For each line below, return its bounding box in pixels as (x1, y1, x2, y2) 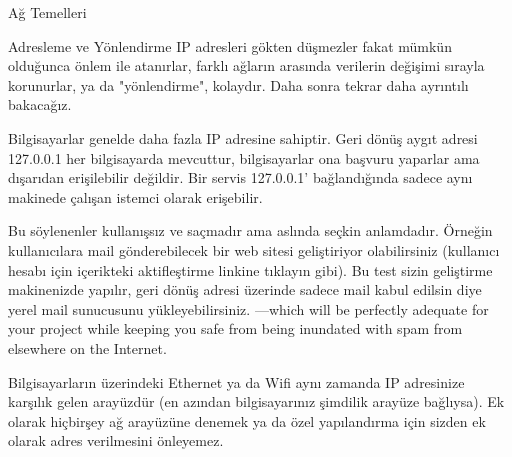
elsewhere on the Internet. (8, 337, 167, 358)
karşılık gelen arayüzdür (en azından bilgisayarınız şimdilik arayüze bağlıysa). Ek (8, 391, 505, 412)
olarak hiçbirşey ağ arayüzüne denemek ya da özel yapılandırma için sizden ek (8, 410, 486, 431)
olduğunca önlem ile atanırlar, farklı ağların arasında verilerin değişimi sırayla (8, 55, 485, 76)
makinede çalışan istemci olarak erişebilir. (8, 186, 263, 207)
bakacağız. (8, 94, 72, 115)
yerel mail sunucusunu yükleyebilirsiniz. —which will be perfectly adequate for (8, 298, 489, 319)
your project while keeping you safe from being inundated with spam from (8, 318, 463, 339)
